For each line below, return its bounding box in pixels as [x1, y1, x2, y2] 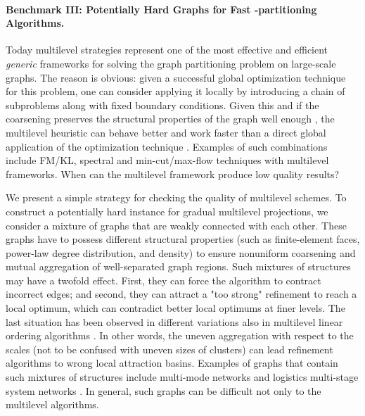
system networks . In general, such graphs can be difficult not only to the [6, 383, 321, 398]
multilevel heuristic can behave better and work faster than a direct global [6, 125, 326, 139]
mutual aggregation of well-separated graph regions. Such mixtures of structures [6, 259, 351, 274]
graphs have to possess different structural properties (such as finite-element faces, [6, 232, 360, 246]
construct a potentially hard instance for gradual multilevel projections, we [6, 203, 328, 218]
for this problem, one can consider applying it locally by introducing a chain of [6, 84, 345, 99]
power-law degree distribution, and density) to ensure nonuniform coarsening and [6, 245, 356, 260]
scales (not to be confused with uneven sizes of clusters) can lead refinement [6, 341, 333, 356]
